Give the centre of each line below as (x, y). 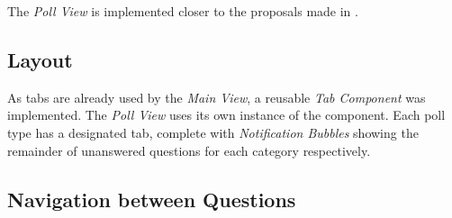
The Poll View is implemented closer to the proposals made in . (183, 11)
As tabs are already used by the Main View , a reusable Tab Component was (217, 97)
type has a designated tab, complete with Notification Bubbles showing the (213, 132)
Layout (40, 59)
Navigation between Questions (152, 199)
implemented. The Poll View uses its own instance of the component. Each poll (226, 115)
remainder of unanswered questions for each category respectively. (189, 150)
